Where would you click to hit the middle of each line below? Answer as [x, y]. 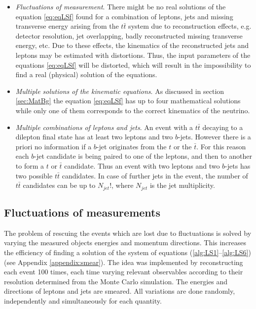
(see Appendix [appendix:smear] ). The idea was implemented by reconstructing [124, 262]
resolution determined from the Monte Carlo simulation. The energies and [116, 281]
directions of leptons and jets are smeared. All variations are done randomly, [120, 291]
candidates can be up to [59, 185]
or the [183, 146]
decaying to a [223, 127]
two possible [34, 175]
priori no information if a [54, 146]
